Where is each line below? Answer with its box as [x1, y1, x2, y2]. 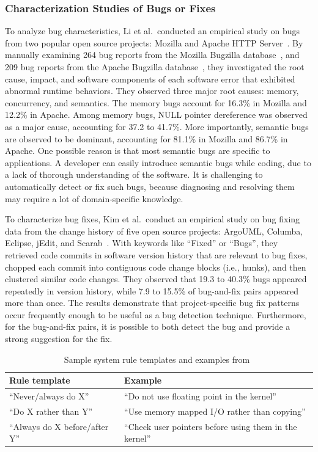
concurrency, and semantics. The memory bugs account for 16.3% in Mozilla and [5, 96, 307, 109]
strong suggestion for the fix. [5, 332, 113, 345]
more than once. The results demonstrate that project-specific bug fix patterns [5, 296, 300, 309]
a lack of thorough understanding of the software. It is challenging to [5, 168, 263, 181]
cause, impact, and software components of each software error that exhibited [5, 72, 295, 85]
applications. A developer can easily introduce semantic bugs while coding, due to [5, 156, 311, 169]
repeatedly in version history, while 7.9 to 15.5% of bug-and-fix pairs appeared [5, 284, 298, 297]
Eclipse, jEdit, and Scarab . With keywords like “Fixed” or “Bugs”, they [5, 236, 278, 249]
